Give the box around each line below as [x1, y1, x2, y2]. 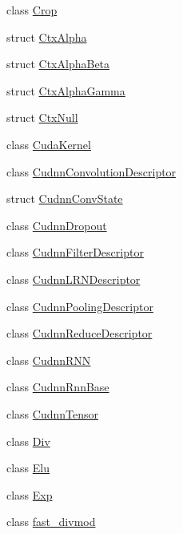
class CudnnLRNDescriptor [6, 270, 141, 287]
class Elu [6, 459, 50, 476]
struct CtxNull [6, 109, 78, 126]
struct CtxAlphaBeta [6, 55, 110, 72]
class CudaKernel [6, 136, 91, 152]
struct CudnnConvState [6, 190, 123, 207]
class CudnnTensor [6, 405, 99, 422]
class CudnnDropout [6, 216, 107, 233]
